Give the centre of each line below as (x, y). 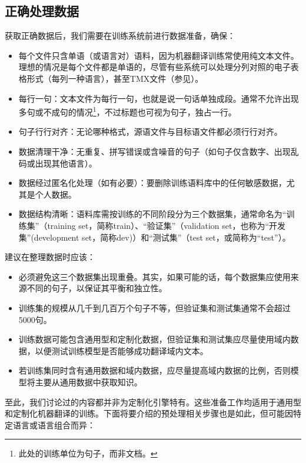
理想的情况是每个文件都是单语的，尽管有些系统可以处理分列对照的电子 (154, 67)
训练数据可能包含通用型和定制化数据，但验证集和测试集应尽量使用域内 (154, 339)
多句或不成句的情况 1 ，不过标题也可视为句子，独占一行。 (127, 111)
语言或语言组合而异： (54, 424)
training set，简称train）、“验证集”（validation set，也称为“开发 (167, 225)
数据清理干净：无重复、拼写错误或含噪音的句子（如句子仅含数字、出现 (154, 151)
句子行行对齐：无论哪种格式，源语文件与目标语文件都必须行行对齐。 (150, 131)
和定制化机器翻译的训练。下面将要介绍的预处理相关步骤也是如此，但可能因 (149, 413)
